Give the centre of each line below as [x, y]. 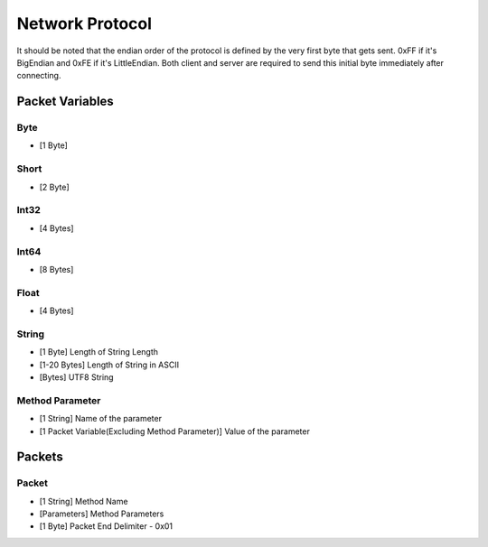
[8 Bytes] [56, 269]
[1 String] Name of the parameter [101, 419]
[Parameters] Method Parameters [102, 514]
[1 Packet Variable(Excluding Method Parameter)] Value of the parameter [175, 431]
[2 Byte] [54, 187]
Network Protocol [84, 23]
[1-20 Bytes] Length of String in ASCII [109, 365]
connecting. [39, 76]
